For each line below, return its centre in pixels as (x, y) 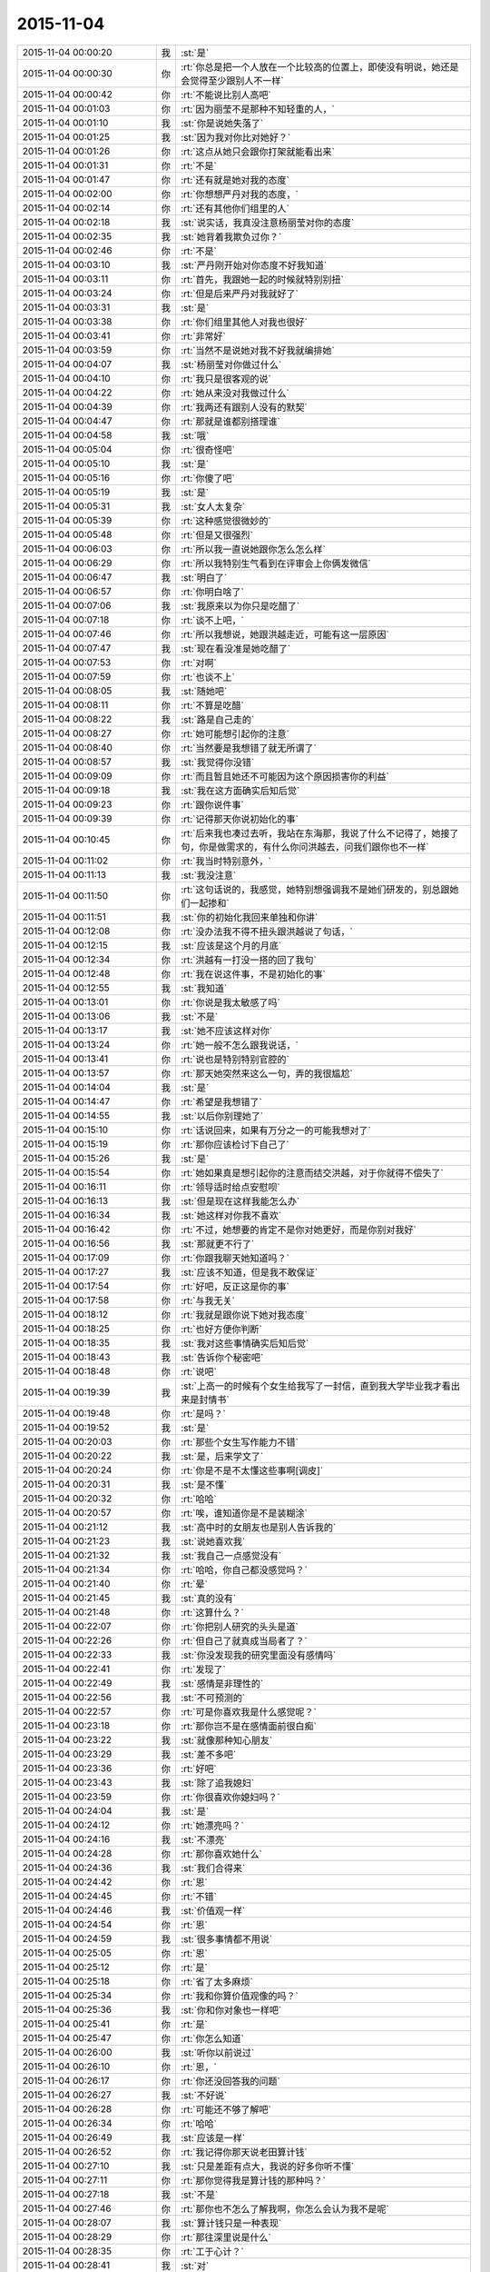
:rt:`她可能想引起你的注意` (235, 733)
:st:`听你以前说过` (217, 2052)
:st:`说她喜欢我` (213, 1541)
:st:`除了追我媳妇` (217, 1783)
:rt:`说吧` (198, 1371)
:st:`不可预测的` (213, 1698)
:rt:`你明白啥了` (212, 592)
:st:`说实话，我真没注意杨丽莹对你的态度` (267, 223)
